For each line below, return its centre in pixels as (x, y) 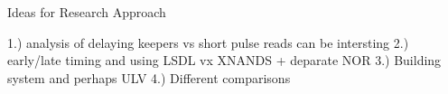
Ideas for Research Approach (87, 12)
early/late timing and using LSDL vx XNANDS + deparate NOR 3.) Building (224, 60)
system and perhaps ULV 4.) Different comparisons (149, 77)
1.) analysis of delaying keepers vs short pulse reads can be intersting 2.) (208, 42)
